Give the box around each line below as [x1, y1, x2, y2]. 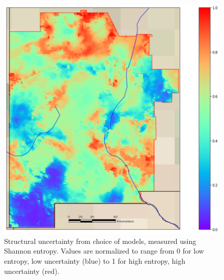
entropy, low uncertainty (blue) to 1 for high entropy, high [4, 256, 186, 266]
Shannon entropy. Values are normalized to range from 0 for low [4, 245, 204, 256]
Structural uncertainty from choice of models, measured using [4, 235, 197, 246]
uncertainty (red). [4, 265, 60, 276]
